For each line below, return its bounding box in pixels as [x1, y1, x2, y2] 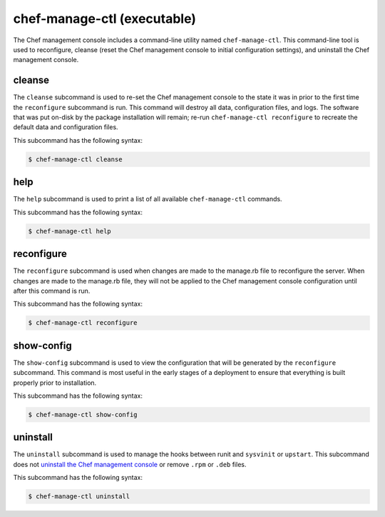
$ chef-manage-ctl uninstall [28, 493, 130, 501]
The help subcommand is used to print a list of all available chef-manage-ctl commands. [13, 195, 282, 204]
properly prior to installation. [13, 378, 97, 387]
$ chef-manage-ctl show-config [28, 411, 138, 418]
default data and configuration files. [13, 123, 118, 131]
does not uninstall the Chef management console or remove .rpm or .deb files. [13, 460, 247, 468]
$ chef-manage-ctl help [28, 227, 112, 235]
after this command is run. [13, 286, 91, 295]
